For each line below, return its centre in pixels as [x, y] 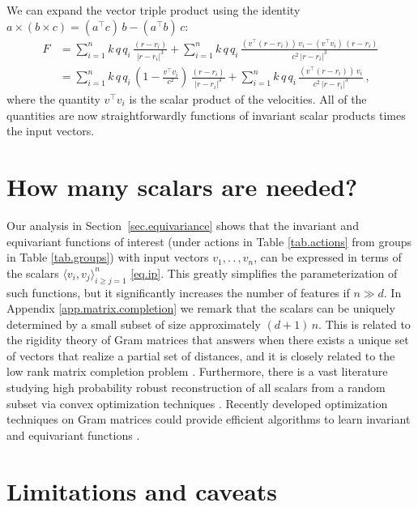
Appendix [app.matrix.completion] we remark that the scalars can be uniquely [201, 308]
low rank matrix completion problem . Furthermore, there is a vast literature [197, 371]
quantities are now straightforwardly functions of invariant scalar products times [206, 115]
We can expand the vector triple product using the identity [154, 10]
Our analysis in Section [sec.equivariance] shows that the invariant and [183, 225]
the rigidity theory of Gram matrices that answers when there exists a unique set [208, 340]
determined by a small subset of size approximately [134, 324]
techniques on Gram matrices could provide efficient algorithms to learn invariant [209, 419]
